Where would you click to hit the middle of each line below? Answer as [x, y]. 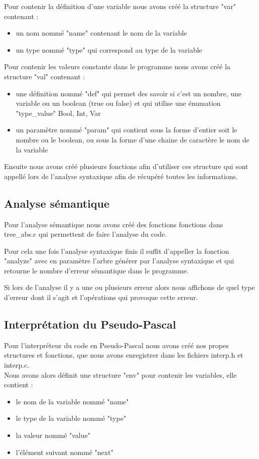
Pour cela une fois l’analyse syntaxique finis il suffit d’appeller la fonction [117, 251]
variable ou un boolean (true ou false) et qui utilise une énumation [118, 103]
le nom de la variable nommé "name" [72, 401]
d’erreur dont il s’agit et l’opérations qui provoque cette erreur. [101, 297]
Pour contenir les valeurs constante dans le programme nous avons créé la [117, 66]
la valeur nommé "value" [53, 435]
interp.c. [17, 365]
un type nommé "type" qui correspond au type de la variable [109, 49]
